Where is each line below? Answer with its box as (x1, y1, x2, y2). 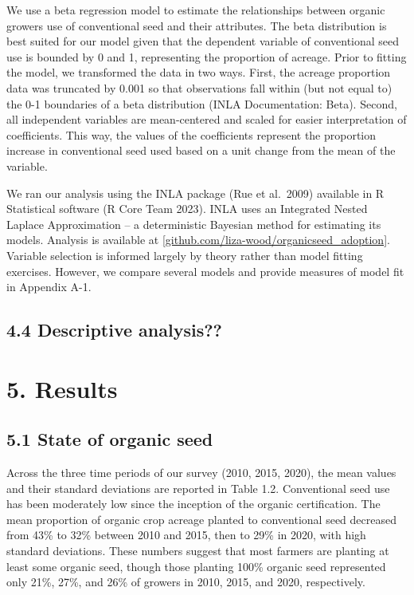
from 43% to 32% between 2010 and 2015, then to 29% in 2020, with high (6, 526, 366, 543)
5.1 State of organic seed (6, 427, 213, 451)
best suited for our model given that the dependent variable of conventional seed (6, 33, 400, 49)
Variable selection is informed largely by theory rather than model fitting (6, 246, 363, 263)
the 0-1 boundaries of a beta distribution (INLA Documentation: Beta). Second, (6, 95, 397, 112)
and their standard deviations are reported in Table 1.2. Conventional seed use (6, 479, 390, 496)
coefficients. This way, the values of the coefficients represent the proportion (6, 126, 377, 143)
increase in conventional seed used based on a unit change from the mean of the (6, 142, 396, 159)
